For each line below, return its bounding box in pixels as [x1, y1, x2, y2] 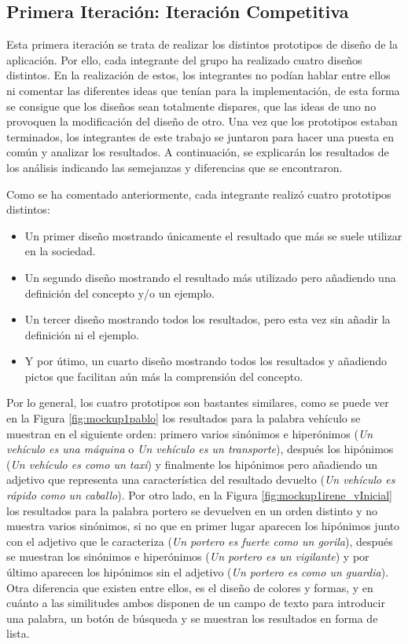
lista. [6, 625, 30, 642]
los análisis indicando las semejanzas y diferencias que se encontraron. [6, 159, 343, 175]
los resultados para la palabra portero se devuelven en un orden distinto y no [6, 502, 377, 518]
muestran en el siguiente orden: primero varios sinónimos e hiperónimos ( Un [6, 425, 373, 441]
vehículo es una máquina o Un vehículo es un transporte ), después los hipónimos [6, 441, 394, 457]
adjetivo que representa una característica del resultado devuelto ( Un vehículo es [6, 471, 395, 488]
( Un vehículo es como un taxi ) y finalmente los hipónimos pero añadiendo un [6, 456, 378, 472]
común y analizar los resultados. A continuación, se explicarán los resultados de [6, 144, 389, 160]
